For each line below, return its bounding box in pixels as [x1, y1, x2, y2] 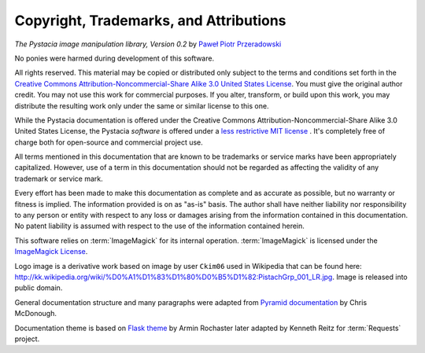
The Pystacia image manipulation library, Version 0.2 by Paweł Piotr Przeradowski [14, 39, 282, 49]
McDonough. [14, 309, 57, 318]
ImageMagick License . [14, 247, 88, 256]
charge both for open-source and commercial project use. [14, 138, 204, 147]
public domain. [14, 283, 63, 292]
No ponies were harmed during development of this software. [14, 53, 215, 63]
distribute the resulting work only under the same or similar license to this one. [14, 101, 269, 110]
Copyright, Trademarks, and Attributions [14, 12, 286, 29]
